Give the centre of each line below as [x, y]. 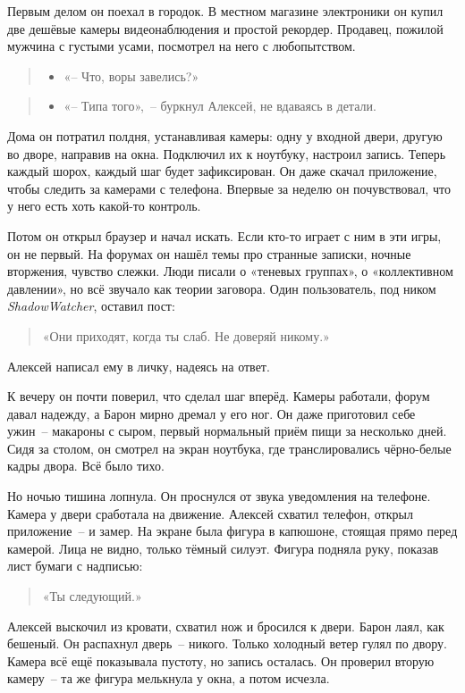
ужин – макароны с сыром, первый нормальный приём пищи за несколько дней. [227, 431]
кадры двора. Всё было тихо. [86, 466]
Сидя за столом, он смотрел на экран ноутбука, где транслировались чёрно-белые [229, 448]
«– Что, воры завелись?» [131, 75]
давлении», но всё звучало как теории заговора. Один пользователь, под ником [222, 288]
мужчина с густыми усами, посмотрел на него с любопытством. [182, 46]
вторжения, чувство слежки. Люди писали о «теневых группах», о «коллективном [230, 271]
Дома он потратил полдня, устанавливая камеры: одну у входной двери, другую [225, 135]
